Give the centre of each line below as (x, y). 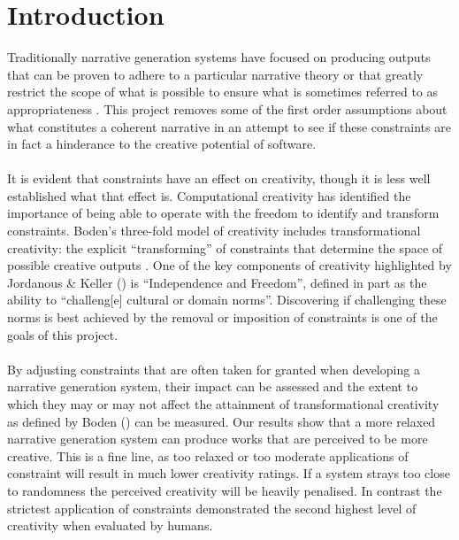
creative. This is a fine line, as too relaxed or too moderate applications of (208, 455)
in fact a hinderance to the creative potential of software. (162, 144)
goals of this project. (63, 334)
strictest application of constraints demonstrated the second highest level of (212, 508)
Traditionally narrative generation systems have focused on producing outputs (219, 57)
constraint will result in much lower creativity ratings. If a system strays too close (229, 473)
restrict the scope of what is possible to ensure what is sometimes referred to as (223, 92)
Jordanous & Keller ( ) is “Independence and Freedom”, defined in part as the (217, 282)
